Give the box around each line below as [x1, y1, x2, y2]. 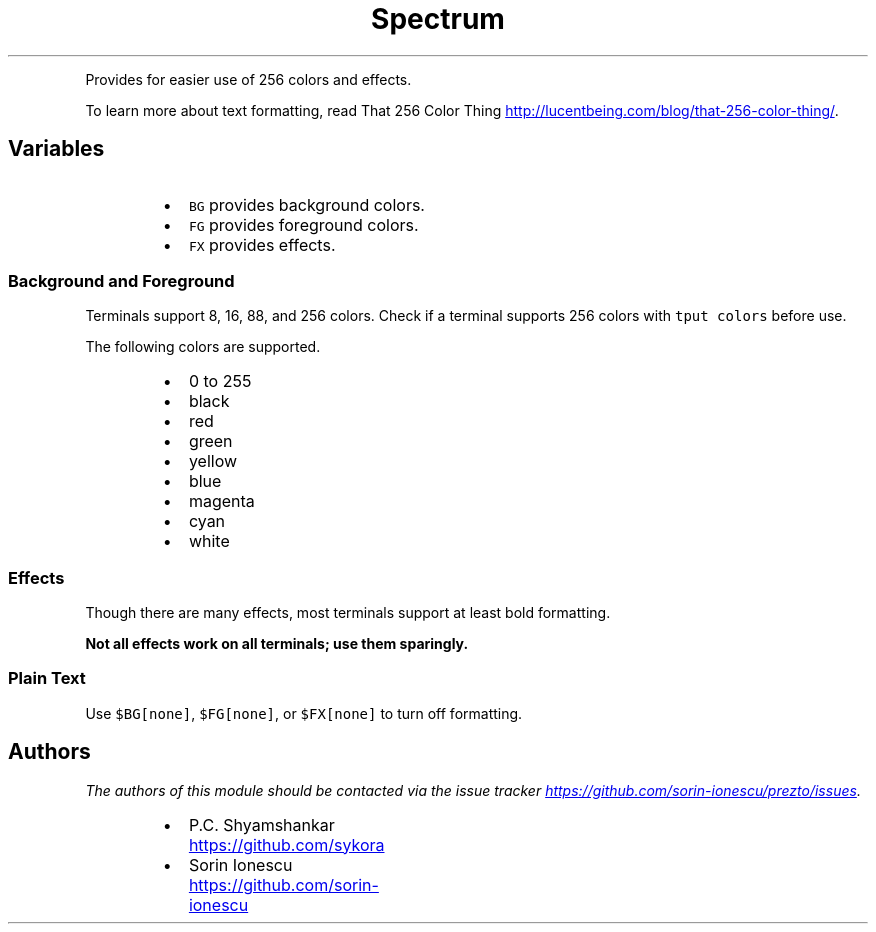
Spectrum [371, 2, 505, 36]
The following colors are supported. [85, 338, 321, 356]
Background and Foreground [8, 270, 235, 291]
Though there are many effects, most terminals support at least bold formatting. [85, 604, 611, 622]
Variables [8, 136, 105, 162]
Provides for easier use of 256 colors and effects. [85, 70, 412, 88]
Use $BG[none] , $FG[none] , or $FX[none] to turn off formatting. [85, 704, 523, 722]
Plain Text [8, 668, 86, 689]
